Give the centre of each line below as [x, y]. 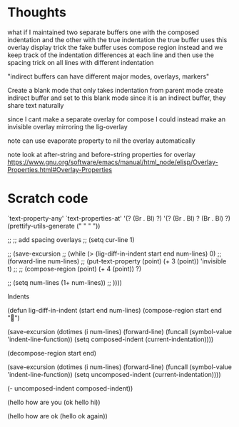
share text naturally [36, 105]
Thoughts [37, 12]
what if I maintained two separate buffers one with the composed [103, 32]
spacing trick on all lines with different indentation [81, 62]
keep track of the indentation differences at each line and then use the [111, 55]
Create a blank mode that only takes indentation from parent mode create [115, 90]
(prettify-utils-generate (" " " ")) [54, 226]
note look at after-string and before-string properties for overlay [102, 154]
